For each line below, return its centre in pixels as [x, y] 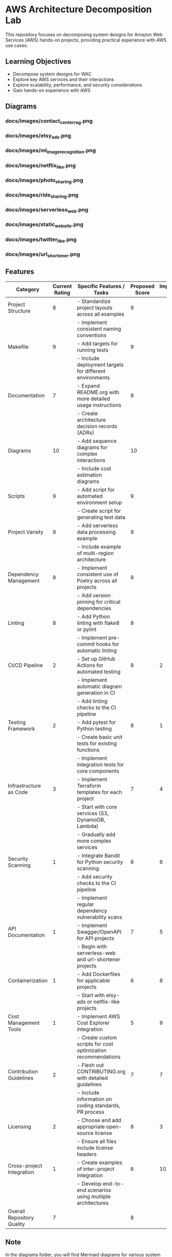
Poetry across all [97, 580]
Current [62, 286]
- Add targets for [97, 343]
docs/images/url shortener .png [43, 255]
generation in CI [96, 693]
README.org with [98, 392]
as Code [18, 792]
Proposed [142, 286]
